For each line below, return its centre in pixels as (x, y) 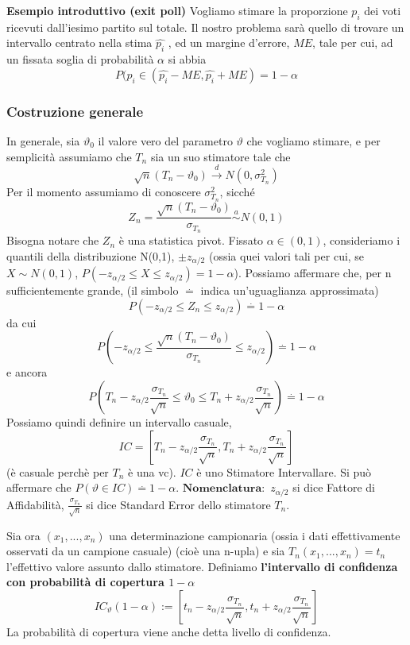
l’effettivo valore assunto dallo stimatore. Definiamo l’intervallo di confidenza (202, 566)
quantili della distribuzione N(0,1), (91, 255)
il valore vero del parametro (165, 141)
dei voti (383, 10)
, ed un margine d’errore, (229, 42)
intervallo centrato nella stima (79, 42)
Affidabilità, (35, 504)
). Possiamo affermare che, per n (313, 273)
